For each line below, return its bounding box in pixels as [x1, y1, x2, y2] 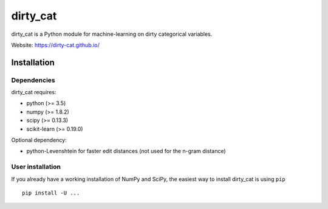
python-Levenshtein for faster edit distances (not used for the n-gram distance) [26, 148, 226, 155]
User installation [11, 163, 61, 171]
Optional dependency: [11, 137, 67, 144]
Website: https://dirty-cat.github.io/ [11, 41, 100, 49]
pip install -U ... [22, 189, 80, 196]
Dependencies [11, 76, 56, 84]
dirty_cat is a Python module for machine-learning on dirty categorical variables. [11, 30, 213, 38]
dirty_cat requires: [11, 89, 57, 96]
